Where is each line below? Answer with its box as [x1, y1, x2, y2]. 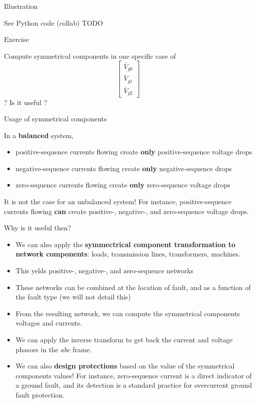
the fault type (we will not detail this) [15, 292, 131, 302]
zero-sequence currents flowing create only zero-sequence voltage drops [15, 180, 230, 190]
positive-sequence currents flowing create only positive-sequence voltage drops [15, 147, 253, 157]
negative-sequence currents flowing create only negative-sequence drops [15, 163, 232, 173]
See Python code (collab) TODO [4, 17, 103, 28]
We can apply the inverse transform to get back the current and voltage [15, 334, 233, 344]
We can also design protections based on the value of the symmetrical [15, 361, 235, 371]
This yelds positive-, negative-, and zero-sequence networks [15, 265, 193, 276]
